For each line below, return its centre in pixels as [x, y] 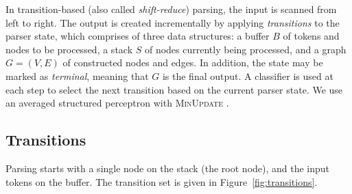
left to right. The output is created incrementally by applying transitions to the [173, 22]
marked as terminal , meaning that [77, 75]
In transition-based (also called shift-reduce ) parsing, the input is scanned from [171, 9]
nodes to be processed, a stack [69, 49]
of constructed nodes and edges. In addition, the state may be [193, 63]
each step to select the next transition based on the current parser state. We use [174, 89]
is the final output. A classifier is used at [248, 75]
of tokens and [311, 36]
